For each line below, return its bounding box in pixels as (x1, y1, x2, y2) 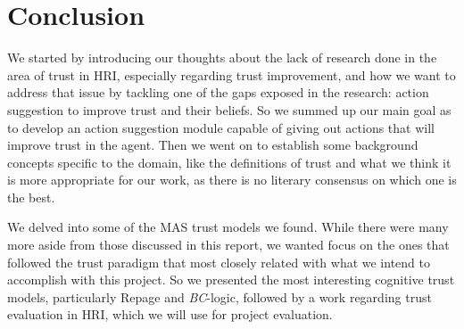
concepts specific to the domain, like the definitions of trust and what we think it (7, 152, 452, 171)
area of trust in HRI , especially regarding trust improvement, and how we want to (7, 65, 456, 84)
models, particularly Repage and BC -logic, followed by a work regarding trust (7, 287, 432, 306)
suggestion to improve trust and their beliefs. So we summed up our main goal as (7, 100, 452, 119)
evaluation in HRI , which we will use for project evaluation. (7, 305, 333, 324)
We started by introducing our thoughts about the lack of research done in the (7, 48, 437, 67)
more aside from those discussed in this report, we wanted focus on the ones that (7, 235, 450, 254)
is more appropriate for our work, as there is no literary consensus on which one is (7, 170, 457, 189)
